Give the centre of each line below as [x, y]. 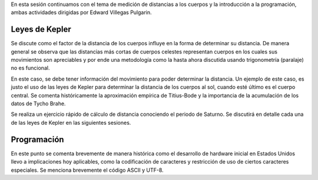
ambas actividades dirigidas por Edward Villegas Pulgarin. [82, 12]
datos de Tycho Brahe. [38, 104]
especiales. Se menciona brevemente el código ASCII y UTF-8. [87, 170]
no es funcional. [30, 68]
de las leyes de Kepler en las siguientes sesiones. [71, 122]
